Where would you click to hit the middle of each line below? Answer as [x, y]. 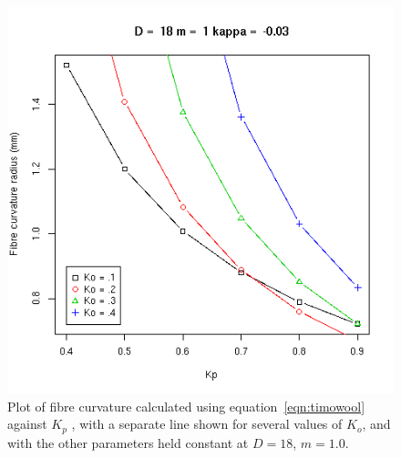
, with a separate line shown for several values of [207, 424]
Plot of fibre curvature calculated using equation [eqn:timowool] [186, 406]
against [27, 424]
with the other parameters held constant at [128, 442]
